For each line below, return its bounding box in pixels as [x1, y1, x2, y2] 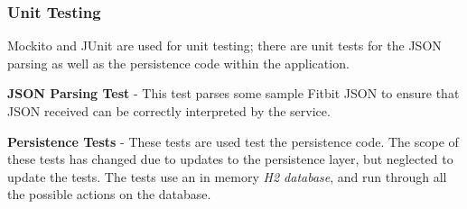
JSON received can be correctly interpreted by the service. [7, 102, 331, 120]
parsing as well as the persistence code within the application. [7, 53, 350, 72]
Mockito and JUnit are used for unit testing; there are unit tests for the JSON [7, 36, 442, 55]
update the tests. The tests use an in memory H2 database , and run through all [7, 167, 447, 186]
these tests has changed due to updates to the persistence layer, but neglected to [7, 150, 453, 168]
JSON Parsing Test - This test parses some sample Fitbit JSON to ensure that [7, 84, 460, 103]
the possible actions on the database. [7, 185, 211, 204]
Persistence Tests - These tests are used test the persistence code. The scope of [7, 132, 459, 150]
